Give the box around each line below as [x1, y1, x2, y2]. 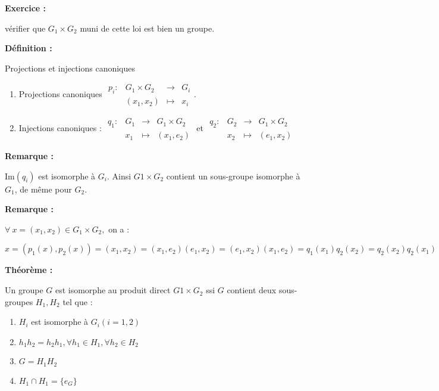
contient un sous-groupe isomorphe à [166, 169, 300, 182]
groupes [5, 295, 33, 308]
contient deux [227, 284, 277, 296]
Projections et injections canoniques [5, 61, 136, 74]
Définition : [5, 42, 52, 54]
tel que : [62, 295, 93, 308]
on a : [108, 222, 130, 235]
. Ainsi [106, 169, 131, 182]
